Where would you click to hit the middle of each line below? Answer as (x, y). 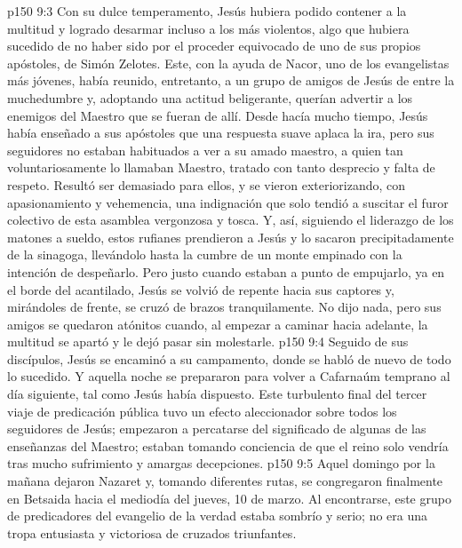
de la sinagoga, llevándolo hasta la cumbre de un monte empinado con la (205, 254)
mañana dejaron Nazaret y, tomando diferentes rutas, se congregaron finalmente (225, 481)
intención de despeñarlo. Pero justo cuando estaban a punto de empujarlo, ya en (226, 271)
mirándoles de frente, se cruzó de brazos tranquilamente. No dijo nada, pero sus (224, 307)
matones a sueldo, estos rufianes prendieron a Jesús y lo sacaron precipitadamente (231, 237)
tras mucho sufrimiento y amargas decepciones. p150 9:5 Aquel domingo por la (221, 463)
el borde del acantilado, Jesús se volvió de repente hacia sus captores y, (201, 289)
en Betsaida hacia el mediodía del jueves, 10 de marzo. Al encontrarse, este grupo (229, 498)
